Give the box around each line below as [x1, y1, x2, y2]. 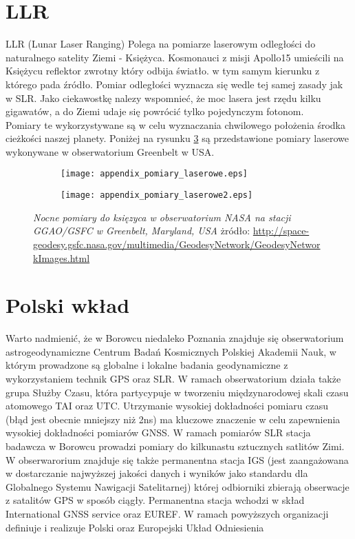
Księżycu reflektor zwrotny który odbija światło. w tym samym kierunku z [6, 63, 320, 78]
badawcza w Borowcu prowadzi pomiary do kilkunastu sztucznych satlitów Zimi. [6, 439, 345, 454]
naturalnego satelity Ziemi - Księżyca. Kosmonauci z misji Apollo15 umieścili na [6, 50, 344, 64]
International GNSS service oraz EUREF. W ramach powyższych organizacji [6, 507, 329, 520]
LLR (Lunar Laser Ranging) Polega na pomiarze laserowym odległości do [6, 37, 316, 51]
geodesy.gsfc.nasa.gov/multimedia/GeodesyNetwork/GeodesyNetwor [33, 236, 321, 251]
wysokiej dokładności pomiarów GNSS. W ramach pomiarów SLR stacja [6, 425, 311, 440]
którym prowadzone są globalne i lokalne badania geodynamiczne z [6, 358, 288, 372]
